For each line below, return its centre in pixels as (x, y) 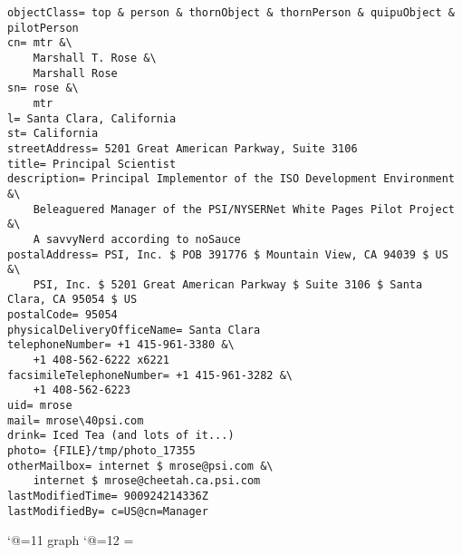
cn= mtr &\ (40, 43)
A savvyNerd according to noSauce (137, 239)
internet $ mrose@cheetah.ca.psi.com (147, 481)
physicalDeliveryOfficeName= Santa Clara (134, 330)
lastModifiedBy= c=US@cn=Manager (108, 511)
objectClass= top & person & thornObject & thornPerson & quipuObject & (231, 13)
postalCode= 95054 (63, 315)
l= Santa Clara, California (92, 118)
